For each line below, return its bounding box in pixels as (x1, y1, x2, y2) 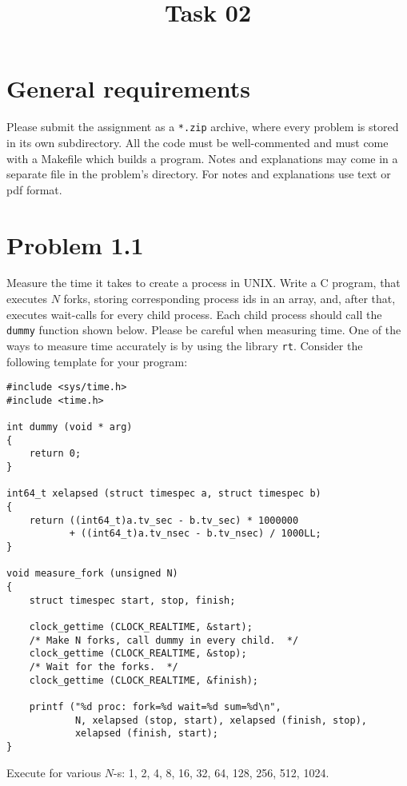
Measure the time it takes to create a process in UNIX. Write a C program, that (6, 274, 401, 291)
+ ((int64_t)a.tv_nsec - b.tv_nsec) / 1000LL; (69, 528, 321, 540)
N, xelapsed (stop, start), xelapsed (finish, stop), (74, 714, 368, 726)
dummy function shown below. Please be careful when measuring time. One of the (6, 321, 401, 338)
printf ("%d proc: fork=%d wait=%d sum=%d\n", (29, 700, 281, 712)
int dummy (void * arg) (6, 421, 133, 433)
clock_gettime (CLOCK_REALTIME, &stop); (29, 648, 247, 660)
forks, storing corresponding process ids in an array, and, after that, (63, 290, 396, 307)
